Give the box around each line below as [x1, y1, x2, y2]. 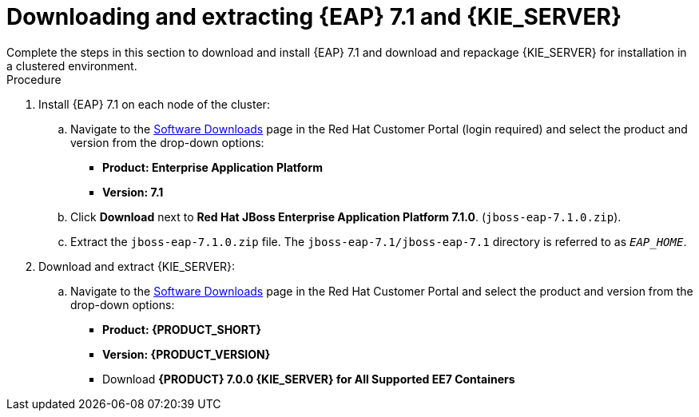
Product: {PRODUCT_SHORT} [102, 322, 261, 336]
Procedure [6, 72, 62, 86]
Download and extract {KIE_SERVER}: [38, 259, 236, 273]
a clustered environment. [6, 58, 137, 73]
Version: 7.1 [102, 185, 164, 199]
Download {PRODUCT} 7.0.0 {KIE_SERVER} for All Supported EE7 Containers [102, 371, 515, 386]
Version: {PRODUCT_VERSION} [102, 347, 271, 361]
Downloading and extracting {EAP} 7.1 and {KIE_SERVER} [6, 3, 622, 30]
